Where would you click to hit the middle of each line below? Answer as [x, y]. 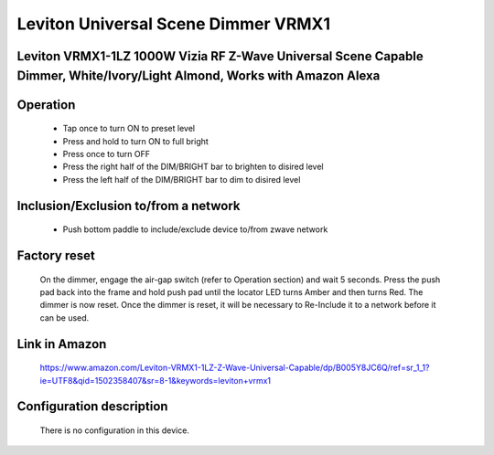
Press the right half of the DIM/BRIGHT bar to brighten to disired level [193, 167]
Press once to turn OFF [107, 153]
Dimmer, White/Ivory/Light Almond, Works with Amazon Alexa [199, 75]
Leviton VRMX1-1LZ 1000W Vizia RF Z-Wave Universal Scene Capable [220, 56]
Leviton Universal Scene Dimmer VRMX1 [174, 24]
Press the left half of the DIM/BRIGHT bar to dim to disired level [182, 179]
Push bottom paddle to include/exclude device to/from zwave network [195, 229]
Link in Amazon [62, 344]
